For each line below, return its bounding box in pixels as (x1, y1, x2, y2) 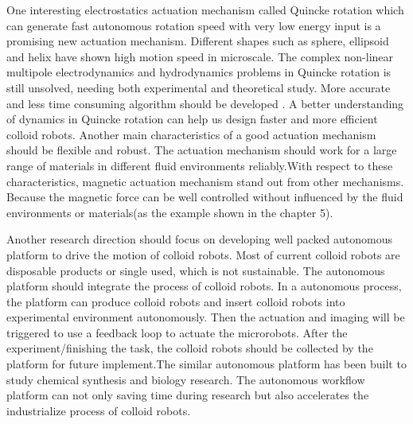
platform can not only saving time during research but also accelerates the (6, 387, 369, 403)
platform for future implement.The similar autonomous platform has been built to (6, 356, 407, 372)
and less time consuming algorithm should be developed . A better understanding (6, 95, 404, 111)
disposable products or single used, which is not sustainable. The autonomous (6, 262, 385, 278)
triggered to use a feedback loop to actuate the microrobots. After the (6, 324, 348, 340)
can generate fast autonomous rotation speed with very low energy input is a (6, 17, 381, 33)
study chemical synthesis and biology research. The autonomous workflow (6, 371, 365, 387)
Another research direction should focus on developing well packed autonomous (6, 231, 393, 247)
